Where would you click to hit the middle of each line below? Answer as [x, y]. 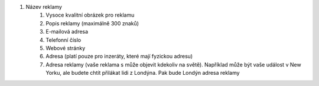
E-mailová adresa [67, 32]
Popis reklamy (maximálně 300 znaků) [92, 23]
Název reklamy [44, 7]
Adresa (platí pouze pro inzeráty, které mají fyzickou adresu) [119, 57]
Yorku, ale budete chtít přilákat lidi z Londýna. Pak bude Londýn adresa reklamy [143, 73]
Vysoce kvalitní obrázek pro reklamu [90, 15]
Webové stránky [66, 48]
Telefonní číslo [64, 40]
